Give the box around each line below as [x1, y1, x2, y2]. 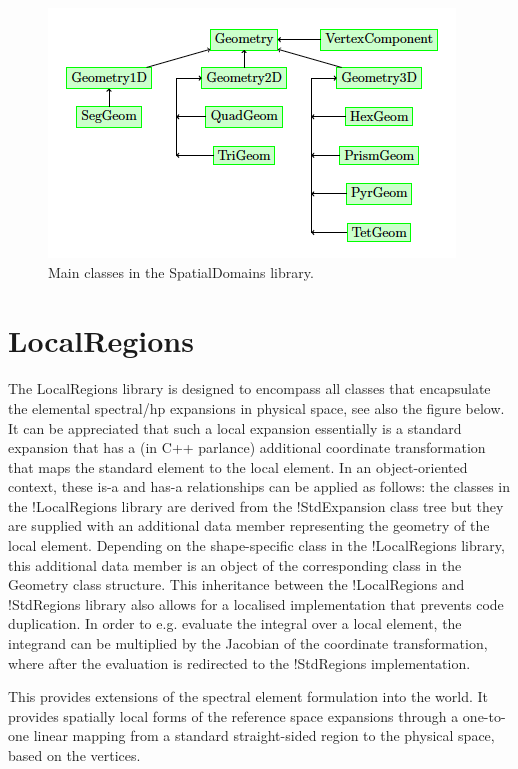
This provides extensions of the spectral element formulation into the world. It [8, 686, 489, 707]
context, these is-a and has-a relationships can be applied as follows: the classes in [8, 476, 511, 497]
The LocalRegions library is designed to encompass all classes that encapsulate [8, 378, 491, 399]
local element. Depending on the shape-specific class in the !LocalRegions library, [8, 535, 505, 556]
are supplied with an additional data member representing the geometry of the [8, 515, 490, 536]
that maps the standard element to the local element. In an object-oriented [8, 456, 468, 477]
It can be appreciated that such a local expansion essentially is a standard [8, 417, 462, 438]
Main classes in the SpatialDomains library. [48, 261, 314, 282]
